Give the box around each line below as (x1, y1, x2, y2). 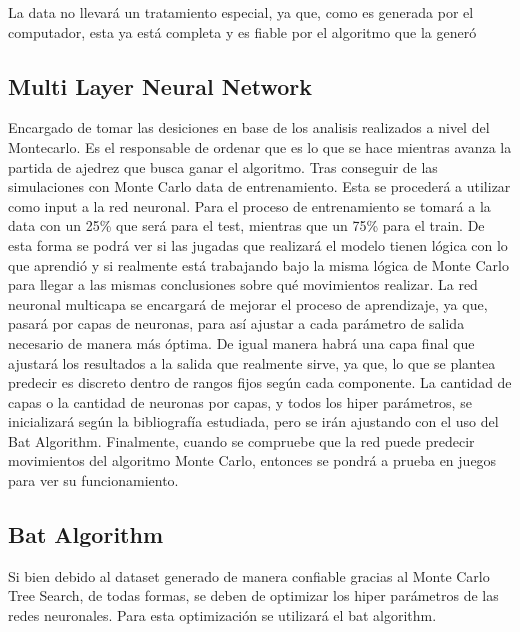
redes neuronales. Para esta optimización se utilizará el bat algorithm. (8, 605, 437, 626)
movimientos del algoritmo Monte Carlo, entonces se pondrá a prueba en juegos (8, 450, 497, 471)
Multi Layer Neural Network (8, 70, 312, 101)
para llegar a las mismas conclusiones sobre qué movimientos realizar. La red (8, 274, 478, 295)
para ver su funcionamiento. (8, 470, 179, 491)
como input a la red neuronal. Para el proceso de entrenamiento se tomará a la (8, 195, 491, 216)
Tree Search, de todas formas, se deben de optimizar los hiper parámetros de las (8, 585, 499, 606)
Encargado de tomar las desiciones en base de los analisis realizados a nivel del (8, 117, 490, 138)
